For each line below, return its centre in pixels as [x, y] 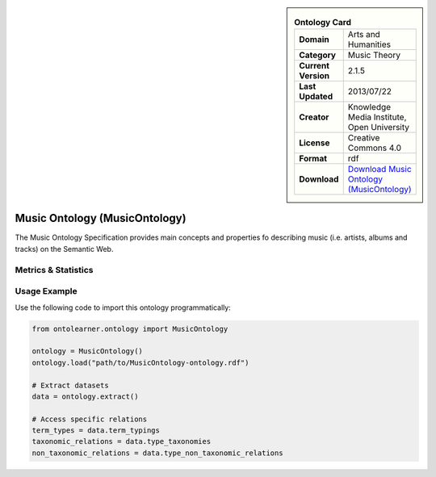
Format [313, 159]
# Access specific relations [90, 419]
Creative [364, 138]
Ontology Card [323, 23]
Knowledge [369, 107]
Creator [314, 117]
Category [318, 55]
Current [314, 66]
